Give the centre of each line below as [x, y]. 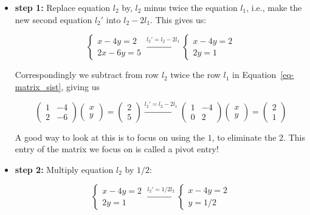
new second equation [53, 19]
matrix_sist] [38, 86]
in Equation [254, 75]
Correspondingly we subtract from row [87, 75]
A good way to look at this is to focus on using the [110, 137]
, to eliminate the [244, 137]
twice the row [195, 75]
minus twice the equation [191, 7]
